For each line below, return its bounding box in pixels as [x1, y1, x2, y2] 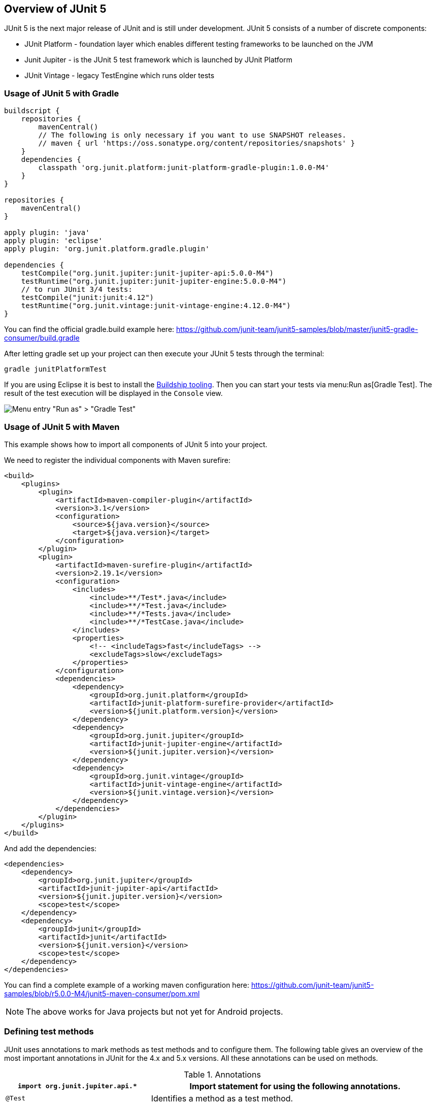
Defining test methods [4, 1026, 94, 1037]
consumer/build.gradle [4, 333, 80, 343]
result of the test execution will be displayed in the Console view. [4, 389, 223, 398]
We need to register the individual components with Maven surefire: [4, 455, 231, 464]
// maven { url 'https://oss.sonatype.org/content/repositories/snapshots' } [38, 139, 355, 148]
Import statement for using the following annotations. [189, 1081, 401, 1091]
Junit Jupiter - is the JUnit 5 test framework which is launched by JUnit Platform [24, 55, 292, 64]
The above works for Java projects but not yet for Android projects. [26, 1006, 283, 1017]
